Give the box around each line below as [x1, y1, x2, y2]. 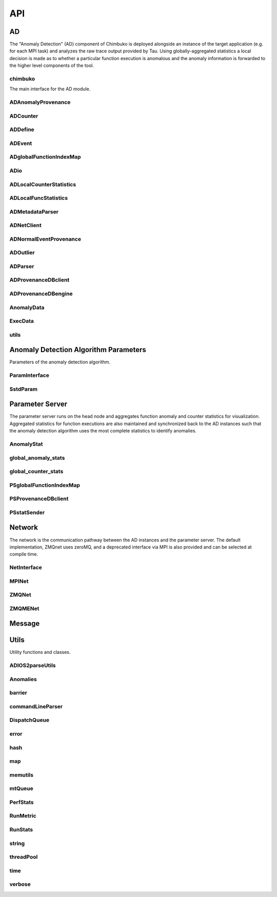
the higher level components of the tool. [9, 62, 94, 69]
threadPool [9, 853, 38, 861]
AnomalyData [9, 304, 45, 311]
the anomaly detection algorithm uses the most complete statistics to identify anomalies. [9, 428, 197, 434]
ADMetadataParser [9, 208, 59, 215]
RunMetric [9, 812, 36, 819]
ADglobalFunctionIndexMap [9, 153, 81, 160]
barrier [9, 689, 28, 697]
